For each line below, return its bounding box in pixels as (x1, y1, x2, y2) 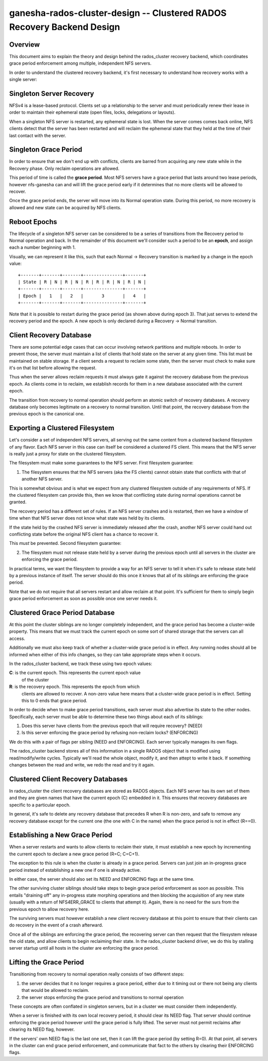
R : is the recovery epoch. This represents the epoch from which (9, 683, 140, 690)
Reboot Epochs (9, 218, 57, 226)
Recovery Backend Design (9, 21, 120, 32)
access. (9, 635, 25, 641)
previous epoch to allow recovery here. (9, 906, 89, 912)
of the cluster (21, 677, 49, 682)
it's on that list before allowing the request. (9, 365, 97, 371)
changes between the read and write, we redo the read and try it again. (9, 762, 155, 768)
